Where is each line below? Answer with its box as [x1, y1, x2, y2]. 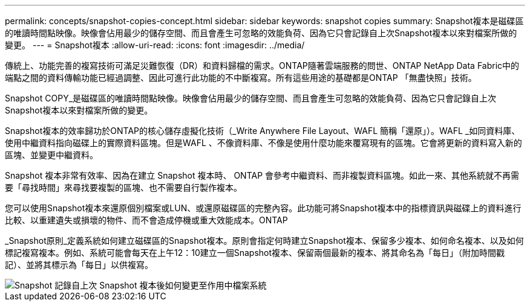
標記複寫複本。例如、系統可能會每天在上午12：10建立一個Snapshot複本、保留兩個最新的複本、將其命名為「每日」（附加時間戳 [5, 247, 505, 258]
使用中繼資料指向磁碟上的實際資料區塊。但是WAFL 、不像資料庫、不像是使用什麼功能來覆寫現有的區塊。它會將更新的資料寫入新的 [5, 138, 522, 148]
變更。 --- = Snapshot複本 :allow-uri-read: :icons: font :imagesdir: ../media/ [5, 40, 305, 50]
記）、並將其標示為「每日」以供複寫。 [5, 260, 153, 270]
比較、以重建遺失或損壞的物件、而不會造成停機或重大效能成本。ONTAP [5, 215, 288, 225]
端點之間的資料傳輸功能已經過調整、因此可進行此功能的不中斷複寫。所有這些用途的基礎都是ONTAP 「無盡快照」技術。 [5, 72, 477, 83]
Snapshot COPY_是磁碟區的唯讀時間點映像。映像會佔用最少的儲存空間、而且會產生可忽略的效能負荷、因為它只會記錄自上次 [5, 93, 497, 103]
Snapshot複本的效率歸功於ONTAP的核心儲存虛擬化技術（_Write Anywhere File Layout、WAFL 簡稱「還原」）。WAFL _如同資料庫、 [5, 126, 520, 136]
